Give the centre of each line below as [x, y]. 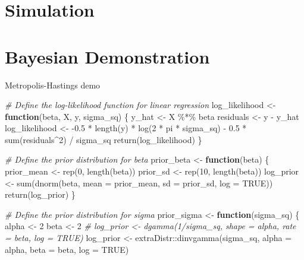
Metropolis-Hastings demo [53, 85]
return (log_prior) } [40, 194]
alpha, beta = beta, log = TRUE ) [67, 249]
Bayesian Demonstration [107, 56]
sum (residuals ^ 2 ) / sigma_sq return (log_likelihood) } [104, 139]
